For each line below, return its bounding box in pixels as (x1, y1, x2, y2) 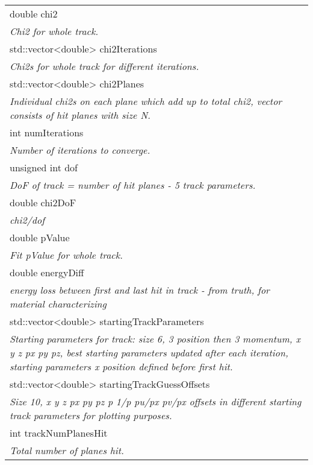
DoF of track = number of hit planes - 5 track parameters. (10, 178, 256, 192)
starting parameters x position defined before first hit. (10, 359, 233, 373)
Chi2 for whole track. (10, 24, 99, 38)
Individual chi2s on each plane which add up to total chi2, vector (10, 94, 282, 108)
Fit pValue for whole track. (10, 248, 123, 262)
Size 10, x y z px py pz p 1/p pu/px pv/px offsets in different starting (10, 394, 302, 408)
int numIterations (10, 125, 84, 139)
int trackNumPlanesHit (10, 426, 108, 440)
